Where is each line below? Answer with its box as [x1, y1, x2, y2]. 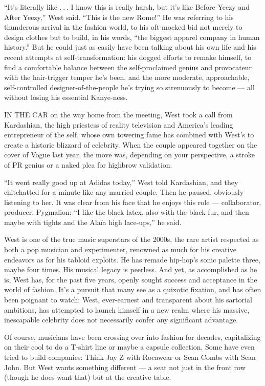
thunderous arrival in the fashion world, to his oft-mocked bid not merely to [4, 22, 242, 32]
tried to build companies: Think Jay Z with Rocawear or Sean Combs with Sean [4, 352, 256, 362]
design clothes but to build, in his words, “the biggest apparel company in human [4, 31, 260, 42]
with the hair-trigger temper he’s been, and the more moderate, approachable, [4, 72, 250, 83]
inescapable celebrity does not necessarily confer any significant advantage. [4, 314, 238, 325]
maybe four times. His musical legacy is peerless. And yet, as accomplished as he [4, 264, 257, 275]
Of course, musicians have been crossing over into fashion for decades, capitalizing [4, 331, 261, 342]
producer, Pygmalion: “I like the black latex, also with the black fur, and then [4, 207, 249, 217]
